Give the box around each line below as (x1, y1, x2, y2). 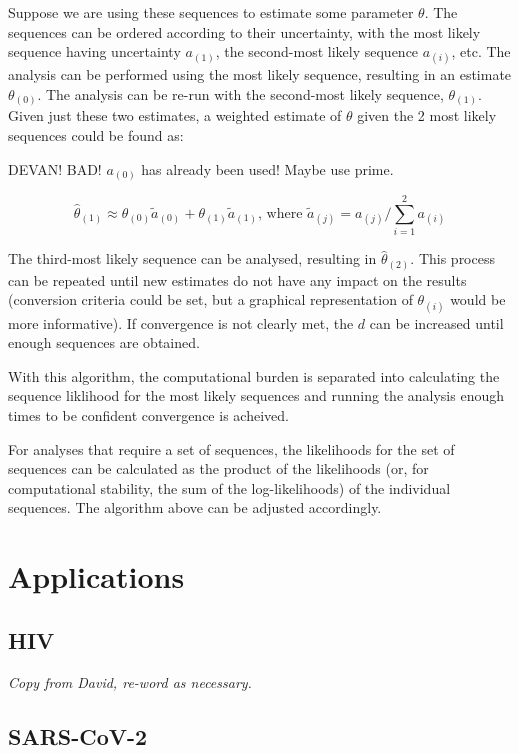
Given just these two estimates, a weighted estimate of (8, 105, 342, 126)
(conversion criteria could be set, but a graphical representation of (8, 289, 413, 310)
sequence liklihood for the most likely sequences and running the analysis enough (8, 385, 505, 406)
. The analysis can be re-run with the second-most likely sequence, (37, 83, 444, 104)
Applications (8, 556, 185, 597)
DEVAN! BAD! (8, 158, 102, 179)
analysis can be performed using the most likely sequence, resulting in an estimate (8, 64, 512, 85)
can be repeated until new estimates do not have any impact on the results (8, 269, 467, 290)
